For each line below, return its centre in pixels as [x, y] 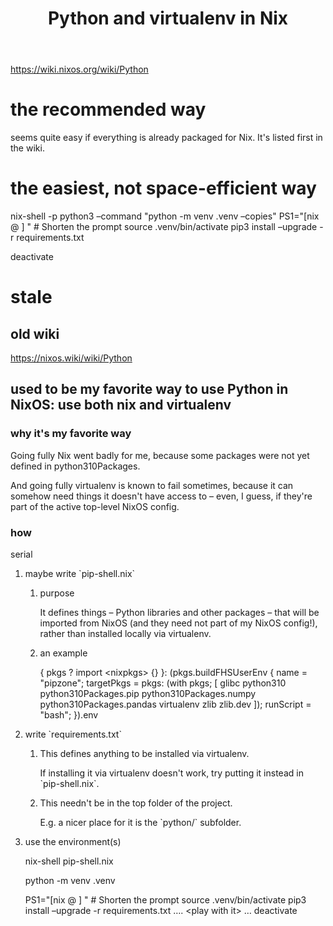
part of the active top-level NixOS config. [95, 506]
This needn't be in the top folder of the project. [136, 803]
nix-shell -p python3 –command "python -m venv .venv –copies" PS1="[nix [165, 216]
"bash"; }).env [69, 715]
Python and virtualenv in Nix [168, 18]
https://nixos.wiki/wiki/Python [71, 358]
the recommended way [108, 109]
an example [63, 653]
